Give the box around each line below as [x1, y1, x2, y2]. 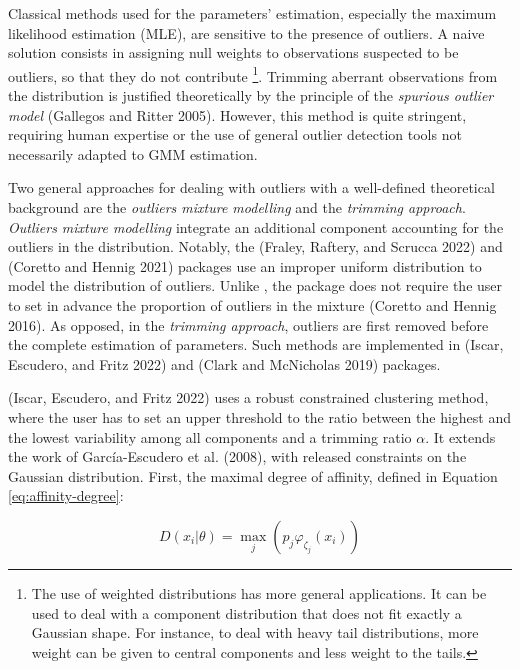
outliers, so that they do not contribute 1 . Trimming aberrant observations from [8, 62, 498, 86]
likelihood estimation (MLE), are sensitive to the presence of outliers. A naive [8, 22, 485, 43]
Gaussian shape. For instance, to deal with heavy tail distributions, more [31, 622, 479, 643]
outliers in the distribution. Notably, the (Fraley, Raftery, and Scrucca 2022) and [8, 236, 503, 257]
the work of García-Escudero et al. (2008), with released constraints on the [8, 446, 467, 467]
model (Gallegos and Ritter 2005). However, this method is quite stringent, [8, 104, 467, 125]
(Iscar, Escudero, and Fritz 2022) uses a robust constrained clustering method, [8, 387, 489, 408]
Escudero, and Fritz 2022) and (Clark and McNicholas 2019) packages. [8, 353, 441, 374]
